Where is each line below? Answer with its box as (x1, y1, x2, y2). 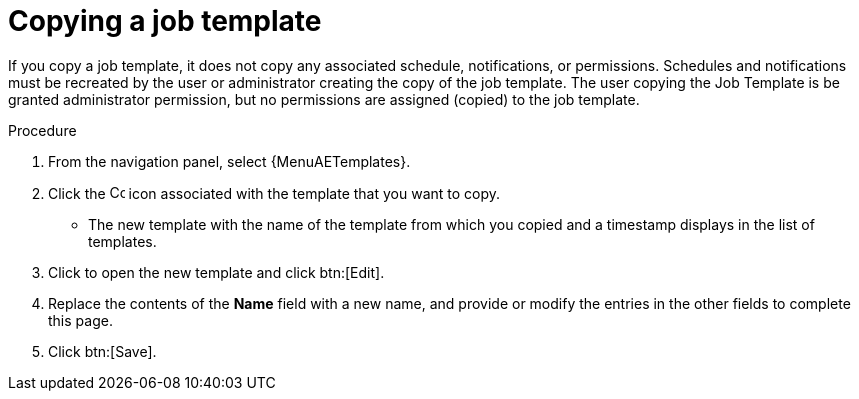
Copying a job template (8, 4, 322, 38)
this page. (48, 311, 113, 329)
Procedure (8, 121, 77, 139)
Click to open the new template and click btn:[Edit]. (48, 263, 385, 281)
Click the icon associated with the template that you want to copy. (48, 184, 501, 202)
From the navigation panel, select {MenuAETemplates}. (48, 152, 411, 170)
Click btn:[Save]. (48, 342, 157, 360)
